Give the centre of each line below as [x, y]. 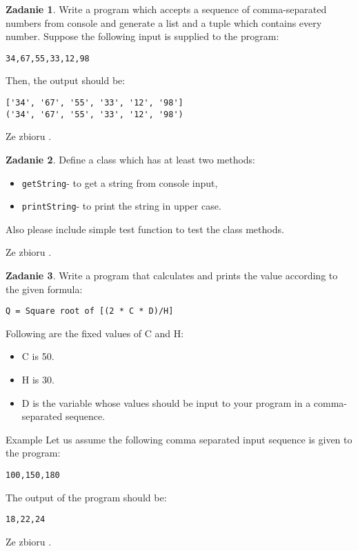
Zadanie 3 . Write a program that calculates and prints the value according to [172, 275]
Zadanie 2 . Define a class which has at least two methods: [131, 159]
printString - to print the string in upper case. [121, 206]
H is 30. [38, 380]
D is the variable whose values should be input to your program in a [166, 402]
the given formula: [44, 289]
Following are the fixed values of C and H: [95, 333]
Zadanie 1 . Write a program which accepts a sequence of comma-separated [166, 9]
